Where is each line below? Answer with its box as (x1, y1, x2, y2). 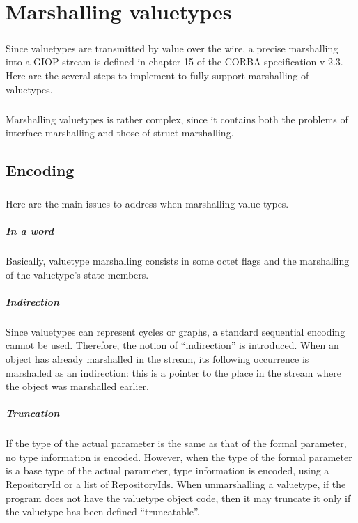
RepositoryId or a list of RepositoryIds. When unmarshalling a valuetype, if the (6, 477, 346, 492)
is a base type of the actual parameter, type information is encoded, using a (6, 463, 329, 478)
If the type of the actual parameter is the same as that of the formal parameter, (6, 436, 347, 451)
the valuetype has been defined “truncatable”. (6, 504, 200, 519)
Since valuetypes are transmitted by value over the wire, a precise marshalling (6, 40, 338, 55)
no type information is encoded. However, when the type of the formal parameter (6, 449, 352, 464)
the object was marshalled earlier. (6, 379, 149, 393)
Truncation (6, 406, 60, 421)
